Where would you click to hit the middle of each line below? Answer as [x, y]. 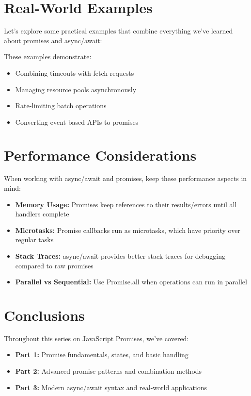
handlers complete [42, 214]
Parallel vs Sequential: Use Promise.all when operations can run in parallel [131, 282]
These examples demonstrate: [48, 57]
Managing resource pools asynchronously [76, 89]
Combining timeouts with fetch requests [75, 73]
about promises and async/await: [53, 40]
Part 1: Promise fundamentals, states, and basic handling [102, 355]
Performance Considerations [100, 155]
